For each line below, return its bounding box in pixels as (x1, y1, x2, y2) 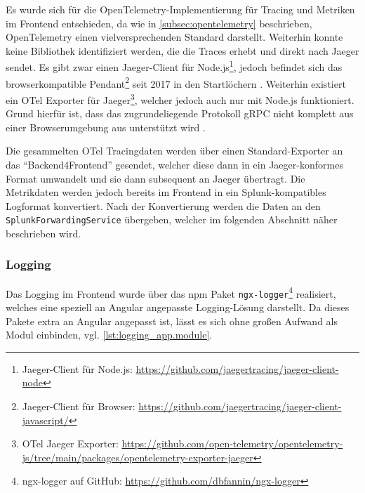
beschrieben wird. (6, 225, 81, 240)
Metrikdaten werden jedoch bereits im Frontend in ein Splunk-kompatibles (6, 185, 326, 199)
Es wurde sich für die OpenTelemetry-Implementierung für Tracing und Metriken (6, 2, 355, 16)
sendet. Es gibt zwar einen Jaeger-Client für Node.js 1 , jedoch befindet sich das (6, 58, 343, 74)
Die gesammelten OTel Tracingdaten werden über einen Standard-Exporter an (6, 143, 343, 158)
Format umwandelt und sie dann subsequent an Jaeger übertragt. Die (6, 171, 305, 185)
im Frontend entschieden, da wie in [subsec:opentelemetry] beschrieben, (6, 15, 312, 30)
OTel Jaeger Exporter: (22, 436, 119, 451)
